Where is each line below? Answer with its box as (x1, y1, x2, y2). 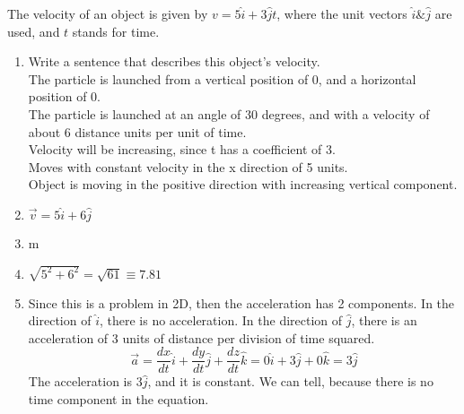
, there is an (351, 311, 417, 330)
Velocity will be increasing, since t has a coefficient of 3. (28, 140, 336, 159)
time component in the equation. (28, 390, 209, 409)
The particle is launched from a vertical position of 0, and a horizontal (28, 69, 416, 88)
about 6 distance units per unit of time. (28, 122, 247, 141)
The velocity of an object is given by (7, 4, 208, 22)
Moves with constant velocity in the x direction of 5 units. (28, 157, 348, 176)
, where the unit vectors (276, 4, 407, 22)
